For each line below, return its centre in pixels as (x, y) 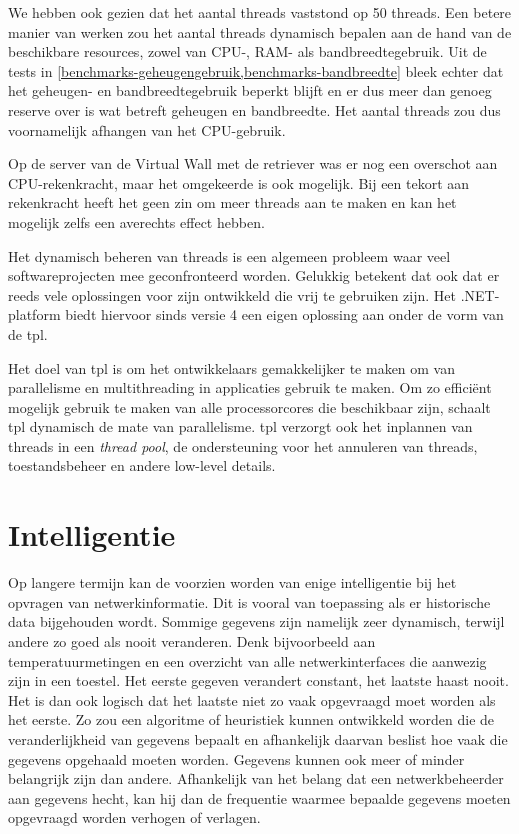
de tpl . (28, 333)
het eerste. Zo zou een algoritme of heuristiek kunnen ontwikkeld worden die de (251, 719)
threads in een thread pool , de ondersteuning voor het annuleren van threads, (243, 445)
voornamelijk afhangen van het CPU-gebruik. (147, 129)
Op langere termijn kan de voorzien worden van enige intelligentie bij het (232, 582)
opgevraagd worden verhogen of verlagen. (134, 817)
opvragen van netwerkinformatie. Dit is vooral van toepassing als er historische (249, 601)
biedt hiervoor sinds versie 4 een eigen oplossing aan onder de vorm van (284, 314)
